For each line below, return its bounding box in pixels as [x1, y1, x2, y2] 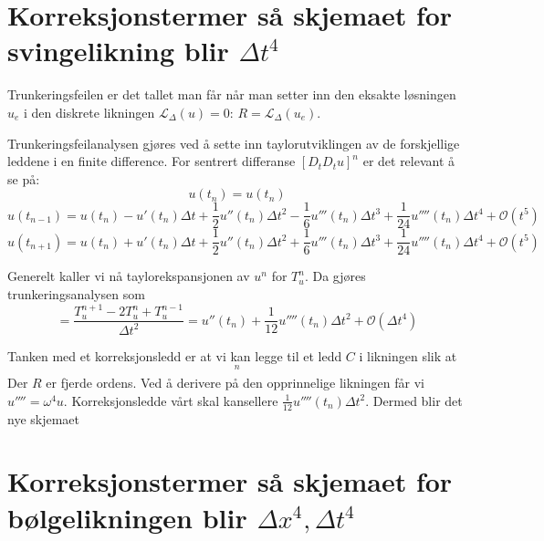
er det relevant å [362, 151, 455, 171]
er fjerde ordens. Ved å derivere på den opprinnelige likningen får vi [46, 373, 424, 392]
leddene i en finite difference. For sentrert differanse [7, 151, 296, 171]
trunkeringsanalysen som [7, 285, 145, 303]
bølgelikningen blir [7, 498, 247, 536]
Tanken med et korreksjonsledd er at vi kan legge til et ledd [7, 346, 342, 365]
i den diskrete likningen [24, 102, 155, 121]
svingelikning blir [7, 32, 229, 69]
